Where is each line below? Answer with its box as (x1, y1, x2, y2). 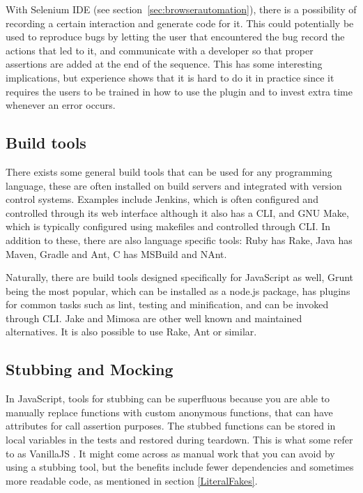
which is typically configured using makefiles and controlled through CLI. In (6, 219, 331, 234)
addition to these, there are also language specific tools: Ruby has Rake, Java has (6, 232, 353, 247)
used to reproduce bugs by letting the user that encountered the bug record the (6, 29, 345, 44)
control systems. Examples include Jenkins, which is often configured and (6, 192, 318, 206)
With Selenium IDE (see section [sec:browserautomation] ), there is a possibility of (6, 2, 357, 16)
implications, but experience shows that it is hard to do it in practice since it (6, 70, 334, 84)
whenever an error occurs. (6, 98, 116, 112)
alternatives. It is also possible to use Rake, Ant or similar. (6, 324, 257, 339)
